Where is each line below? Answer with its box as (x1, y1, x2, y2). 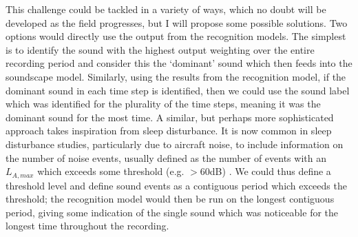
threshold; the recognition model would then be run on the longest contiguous (6, 192, 335, 206)
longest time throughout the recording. (6, 218, 169, 233)
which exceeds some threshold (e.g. (37, 164, 185, 178)
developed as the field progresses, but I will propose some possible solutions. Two (6, 15, 348, 30)
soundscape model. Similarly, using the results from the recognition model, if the (6, 69, 346, 83)
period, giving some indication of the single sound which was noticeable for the (6, 205, 339, 219)
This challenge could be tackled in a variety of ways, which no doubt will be (6, 2, 326, 16)
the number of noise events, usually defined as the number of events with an (6, 150, 326, 165)
